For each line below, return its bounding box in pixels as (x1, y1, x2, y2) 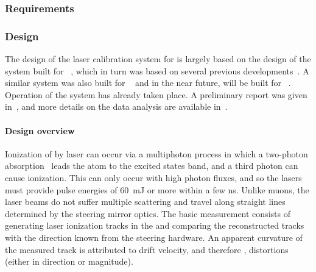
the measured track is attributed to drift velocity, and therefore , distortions (5, 243, 289, 256)
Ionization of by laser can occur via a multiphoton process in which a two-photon (5, 147, 308, 160)
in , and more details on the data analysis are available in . (5, 100, 228, 113)
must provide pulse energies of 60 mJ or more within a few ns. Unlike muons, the (5, 183, 309, 196)
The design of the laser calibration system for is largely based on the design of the (5, 52, 311, 65)
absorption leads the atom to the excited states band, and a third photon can (5, 159, 298, 172)
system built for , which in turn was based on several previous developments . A (5, 64, 309, 77)
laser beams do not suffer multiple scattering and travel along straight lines (5, 195, 286, 208)
